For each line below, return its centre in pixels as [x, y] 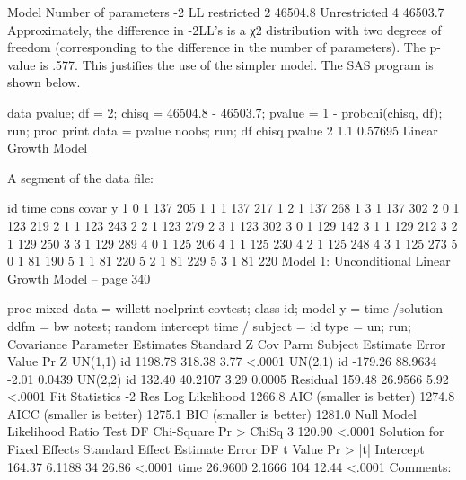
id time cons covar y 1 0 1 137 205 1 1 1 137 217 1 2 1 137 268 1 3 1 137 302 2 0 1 [233, 208]
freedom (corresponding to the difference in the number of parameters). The [216, 47]
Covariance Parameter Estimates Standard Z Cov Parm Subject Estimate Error [227, 343]
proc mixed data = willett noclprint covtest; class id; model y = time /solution [225, 308]
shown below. [44, 82]
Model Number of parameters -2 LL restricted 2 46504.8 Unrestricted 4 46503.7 [226, 12]
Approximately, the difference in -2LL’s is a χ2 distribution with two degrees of [224, 29]
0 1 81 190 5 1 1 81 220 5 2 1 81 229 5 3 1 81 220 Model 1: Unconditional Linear [229, 261]
